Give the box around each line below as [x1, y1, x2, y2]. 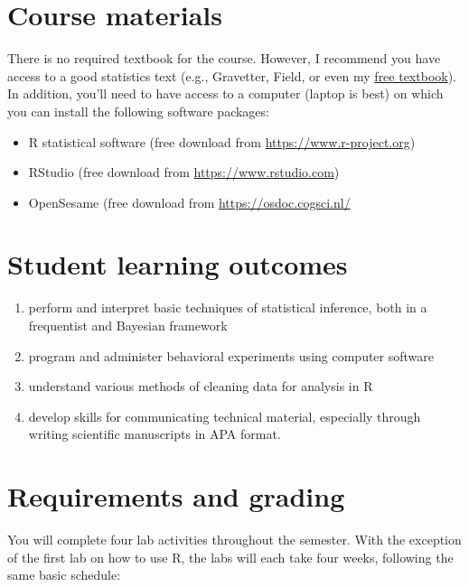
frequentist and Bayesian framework [28, 316, 228, 334]
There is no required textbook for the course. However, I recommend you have [7, 49, 441, 68]
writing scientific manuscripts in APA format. [28, 424, 281, 443]
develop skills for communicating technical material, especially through [28, 406, 421, 425]
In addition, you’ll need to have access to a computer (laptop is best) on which [7, 84, 444, 103]
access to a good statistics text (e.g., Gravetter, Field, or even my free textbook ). [7, 66, 457, 85]
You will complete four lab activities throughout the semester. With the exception [7, 530, 462, 549]
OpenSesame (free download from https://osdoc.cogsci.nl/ [28, 192, 351, 211]
